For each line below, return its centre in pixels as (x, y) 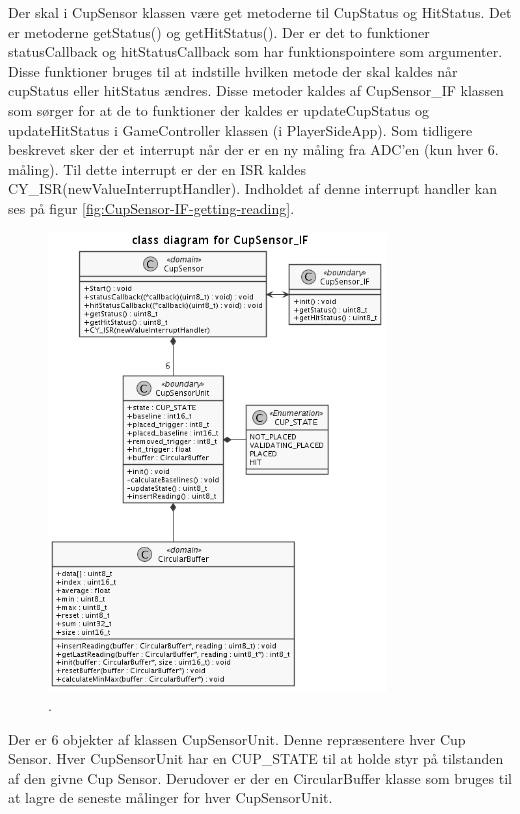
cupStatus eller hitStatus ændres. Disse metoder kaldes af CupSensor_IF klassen (256, 90)
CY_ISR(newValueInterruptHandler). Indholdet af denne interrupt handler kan (252, 188)
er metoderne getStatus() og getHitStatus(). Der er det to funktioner (219, 31)
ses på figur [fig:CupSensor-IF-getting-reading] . (151, 207)
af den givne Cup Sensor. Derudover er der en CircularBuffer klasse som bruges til (260, 777)
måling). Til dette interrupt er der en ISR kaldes (157, 168)
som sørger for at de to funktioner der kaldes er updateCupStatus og (218, 109)
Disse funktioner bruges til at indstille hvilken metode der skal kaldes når (233, 70)
